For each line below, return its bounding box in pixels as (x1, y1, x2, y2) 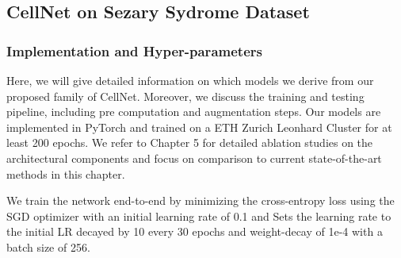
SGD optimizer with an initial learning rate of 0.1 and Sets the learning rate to (6, 207, 391, 224)
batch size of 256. (6, 238, 90, 255)
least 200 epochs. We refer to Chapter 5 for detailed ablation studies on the (6, 134, 373, 151)
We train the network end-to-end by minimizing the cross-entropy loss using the (6, 192, 395, 209)
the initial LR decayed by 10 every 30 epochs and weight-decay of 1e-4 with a (6, 223, 383, 240)
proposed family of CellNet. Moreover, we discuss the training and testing (6, 87, 365, 104)
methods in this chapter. (6, 165, 125, 182)
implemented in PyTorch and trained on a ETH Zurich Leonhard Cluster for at (6, 118, 392, 135)
